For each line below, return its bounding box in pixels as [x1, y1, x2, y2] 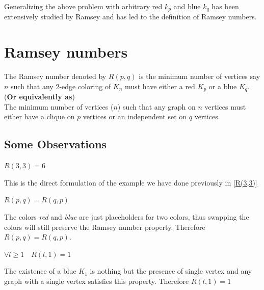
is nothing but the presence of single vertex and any [90, 266, 252, 276]
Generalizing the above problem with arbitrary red [4, 1, 163, 11]
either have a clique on [4, 111, 75, 122]
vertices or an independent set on [83, 111, 187, 122]
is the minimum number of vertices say [139, 71, 260, 82]
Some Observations [4, 136, 107, 152]
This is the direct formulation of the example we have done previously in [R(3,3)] [4, 177, 257, 188]
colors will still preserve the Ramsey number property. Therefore [4, 221, 205, 232]
